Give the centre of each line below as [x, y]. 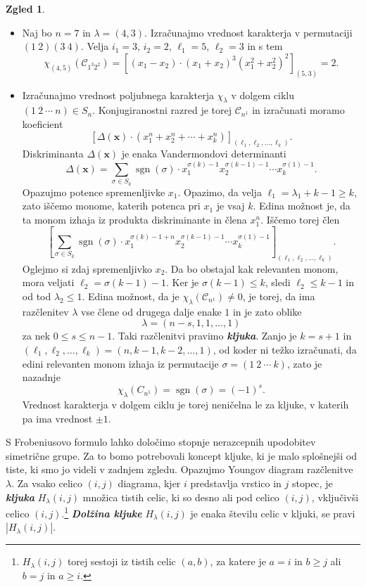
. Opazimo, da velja [220, 192]
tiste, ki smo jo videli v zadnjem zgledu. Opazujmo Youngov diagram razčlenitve [179, 469]
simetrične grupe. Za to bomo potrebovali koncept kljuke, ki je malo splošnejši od [181, 455]
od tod [37, 296]
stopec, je [313, 483]
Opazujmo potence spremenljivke [94, 192]
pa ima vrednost [57, 418]
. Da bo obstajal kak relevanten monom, [252, 268]
